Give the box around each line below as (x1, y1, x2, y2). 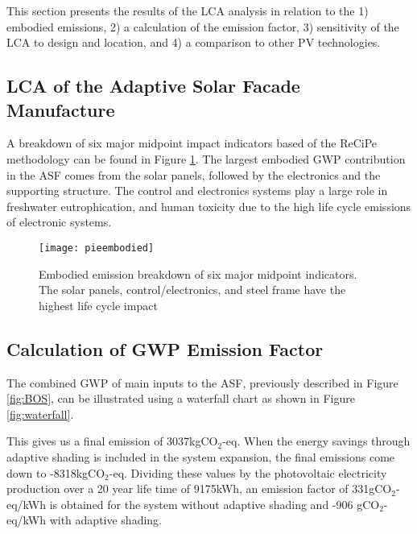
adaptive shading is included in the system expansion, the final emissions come (6, 448, 395, 465)
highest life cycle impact (39, 296, 158, 313)
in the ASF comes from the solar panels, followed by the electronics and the (6, 166, 381, 183)
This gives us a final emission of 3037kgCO (6, 433, 218, 449)
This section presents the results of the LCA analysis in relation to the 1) (6, 2, 369, 19)
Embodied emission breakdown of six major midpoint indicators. (39, 265, 357, 282)
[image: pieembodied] (39, 242, 155, 254)
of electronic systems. (6, 213, 112, 230)
